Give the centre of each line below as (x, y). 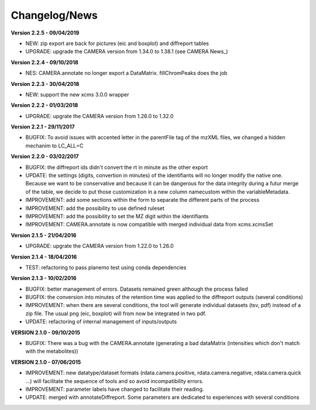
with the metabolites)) (52, 352)
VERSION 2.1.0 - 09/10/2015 (46, 332)
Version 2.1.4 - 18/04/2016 (44, 257)
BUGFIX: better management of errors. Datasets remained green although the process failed (137, 289)
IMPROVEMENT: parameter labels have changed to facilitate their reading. (115, 389)
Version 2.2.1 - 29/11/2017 (43, 127)
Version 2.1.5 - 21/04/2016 (44, 235)
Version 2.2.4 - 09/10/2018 (44, 62)
